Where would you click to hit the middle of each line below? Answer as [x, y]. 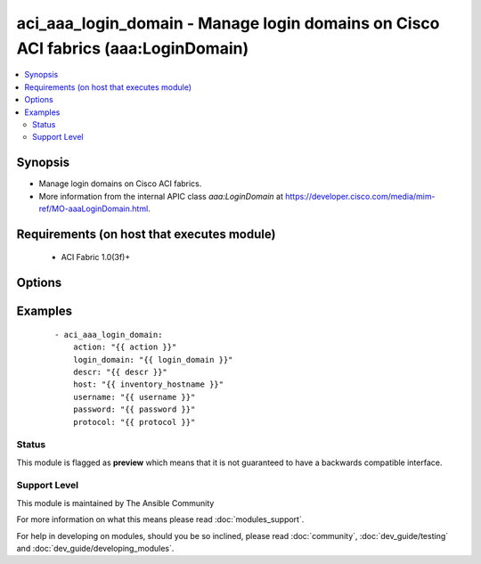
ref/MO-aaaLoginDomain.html [94, 208]
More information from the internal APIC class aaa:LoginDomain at [161, 196]
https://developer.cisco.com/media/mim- [360, 196]
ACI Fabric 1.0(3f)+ [96, 257]
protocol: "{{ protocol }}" [134, 422]
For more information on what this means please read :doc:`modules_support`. [160, 519]
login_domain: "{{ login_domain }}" [153, 360]
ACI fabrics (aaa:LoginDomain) [133, 48]
